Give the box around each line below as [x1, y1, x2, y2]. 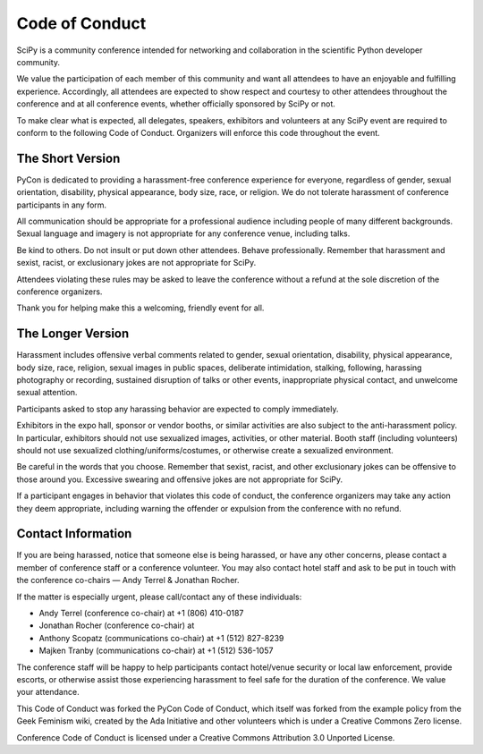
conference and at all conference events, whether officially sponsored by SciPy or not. [16, 98, 335, 109]
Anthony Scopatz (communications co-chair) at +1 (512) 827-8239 [38, 632, 284, 643]
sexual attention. [16, 387, 78, 398]
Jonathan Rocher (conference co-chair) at [38, 620, 195, 631]
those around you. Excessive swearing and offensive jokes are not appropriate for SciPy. [16, 474, 343, 485]
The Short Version [16, 150, 121, 165]
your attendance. [16, 687, 80, 698]
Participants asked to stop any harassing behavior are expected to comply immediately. [16, 403, 339, 414]
